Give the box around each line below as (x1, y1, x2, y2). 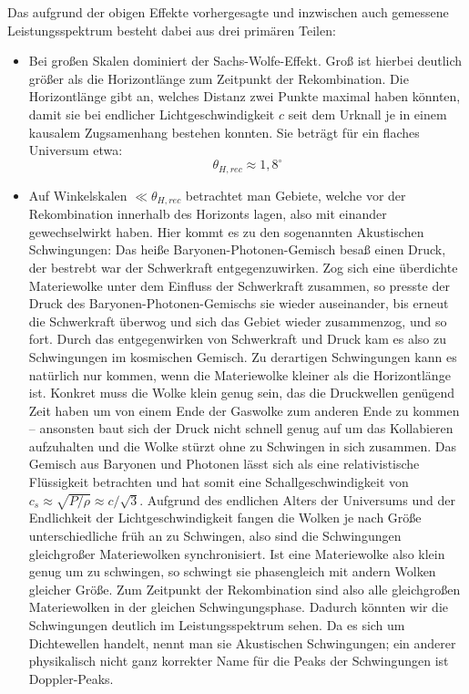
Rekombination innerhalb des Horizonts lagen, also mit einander (28, 204, 387, 223)
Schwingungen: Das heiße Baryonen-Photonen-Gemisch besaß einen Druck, (28, 240, 446, 259)
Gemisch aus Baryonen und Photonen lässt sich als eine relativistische (28, 454, 420, 473)
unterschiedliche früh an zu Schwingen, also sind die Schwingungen (28, 526, 402, 545)
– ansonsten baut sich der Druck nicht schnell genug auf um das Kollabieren (28, 419, 454, 438)
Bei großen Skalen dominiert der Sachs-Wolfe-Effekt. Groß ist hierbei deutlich (28, 51, 463, 70)
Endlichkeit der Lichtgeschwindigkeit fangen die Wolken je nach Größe (28, 508, 422, 527)
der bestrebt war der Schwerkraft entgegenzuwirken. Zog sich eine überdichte (28, 257, 458, 276)
